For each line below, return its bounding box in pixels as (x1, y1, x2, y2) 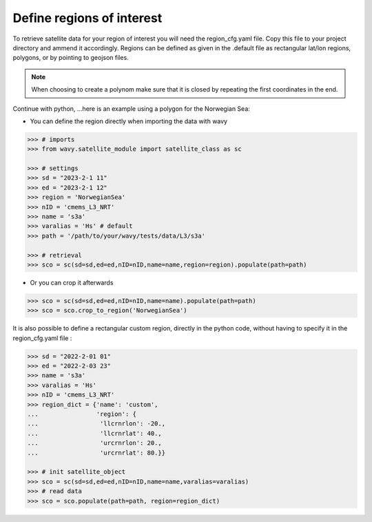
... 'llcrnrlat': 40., (27, 429, 162, 437)
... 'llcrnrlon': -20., (27, 420, 165, 428)
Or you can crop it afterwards (30, 278, 114, 286)
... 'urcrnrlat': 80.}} (27, 448, 165, 457)
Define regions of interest (12, 10, 163, 25)
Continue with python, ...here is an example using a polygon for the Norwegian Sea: (12, 104, 251, 113)
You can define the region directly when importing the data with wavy (30, 117, 227, 125)
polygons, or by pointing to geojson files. (12, 54, 129, 62)
